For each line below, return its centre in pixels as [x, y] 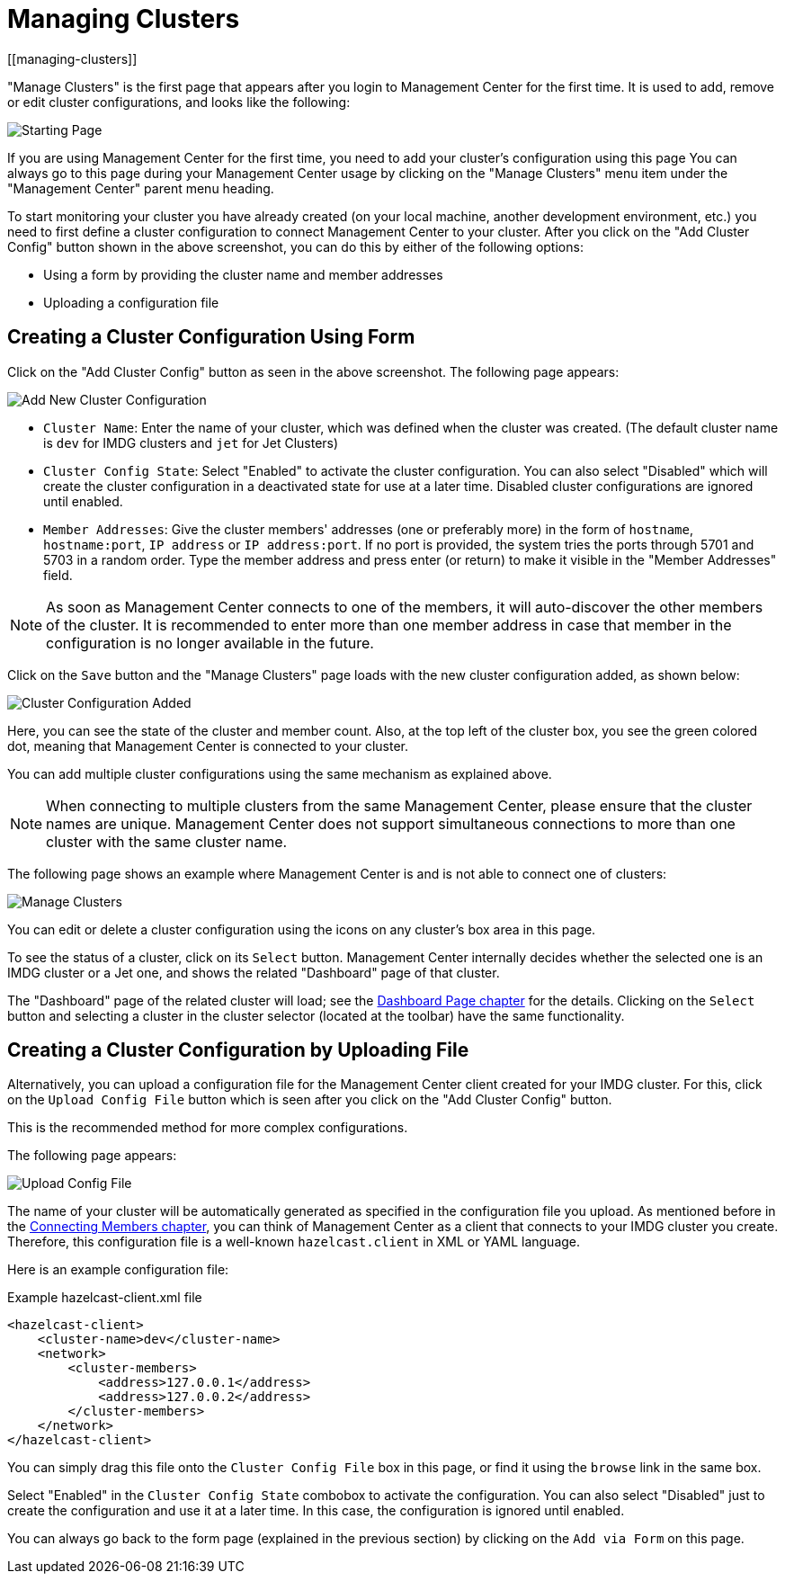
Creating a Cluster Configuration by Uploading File [238, 1050]
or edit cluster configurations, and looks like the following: [179, 102]
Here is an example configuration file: [118, 1270]
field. [58, 575]
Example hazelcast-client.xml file [105, 1298]
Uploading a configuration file [131, 302]
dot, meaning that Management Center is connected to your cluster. [208, 746]
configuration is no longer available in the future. [210, 643]
